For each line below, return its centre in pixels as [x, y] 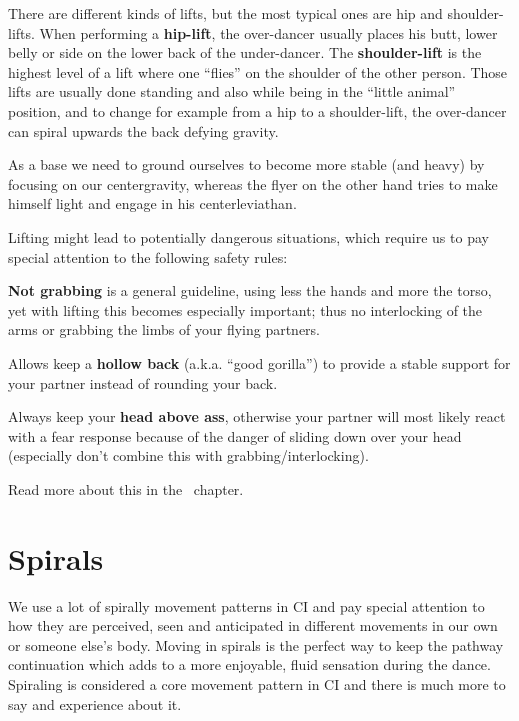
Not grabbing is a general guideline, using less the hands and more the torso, [250, 290]
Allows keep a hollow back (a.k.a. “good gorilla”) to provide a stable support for [259, 362]
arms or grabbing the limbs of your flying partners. [164, 329]
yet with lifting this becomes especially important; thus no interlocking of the [245, 309]
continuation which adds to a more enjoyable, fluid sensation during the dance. [249, 664]
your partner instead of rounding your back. [143, 382]
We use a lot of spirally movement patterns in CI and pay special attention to [246, 605]
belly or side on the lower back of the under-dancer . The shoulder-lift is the [245, 52]
